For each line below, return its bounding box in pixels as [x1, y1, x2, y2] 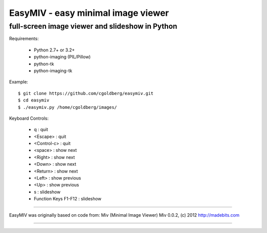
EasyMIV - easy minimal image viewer [9, 7, 169, 18]
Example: [9, 79, 28, 85]
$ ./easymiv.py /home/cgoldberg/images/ [18, 104, 117, 110]
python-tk [34, 61, 54, 67]
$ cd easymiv [18, 97, 49, 103]
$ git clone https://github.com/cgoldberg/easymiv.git [18, 91, 154, 96]
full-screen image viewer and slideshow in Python [9, 22, 178, 31]
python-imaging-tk [34, 67, 73, 74]
